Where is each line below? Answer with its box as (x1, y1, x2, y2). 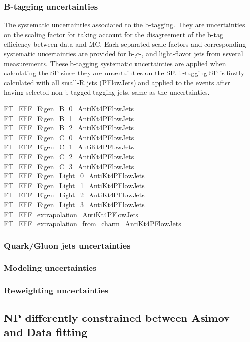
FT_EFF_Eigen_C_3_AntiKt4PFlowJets (4, 161, 134, 171)
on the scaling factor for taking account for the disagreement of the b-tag (4, 29, 223, 39)
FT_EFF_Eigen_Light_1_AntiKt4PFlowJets (4, 180, 145, 190)
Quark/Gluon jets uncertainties (4, 239, 131, 251)
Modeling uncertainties (4, 262, 97, 274)
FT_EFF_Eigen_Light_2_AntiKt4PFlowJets (4, 190, 145, 200)
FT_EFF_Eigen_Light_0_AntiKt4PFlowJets (4, 171, 145, 181)
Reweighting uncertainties (4, 284, 109, 296)
